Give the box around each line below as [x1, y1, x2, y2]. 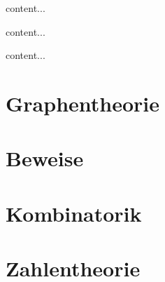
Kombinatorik [6, 199, 142, 227]
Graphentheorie [6, 88, 159, 117]
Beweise [6, 144, 84, 173]
